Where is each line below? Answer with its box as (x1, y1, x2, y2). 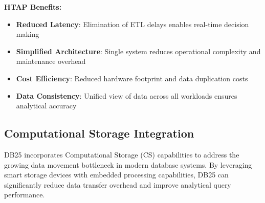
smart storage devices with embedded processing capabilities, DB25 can (4, 169, 229, 180)
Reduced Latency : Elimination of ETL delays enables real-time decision (16, 18, 249, 29)
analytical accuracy (16, 100, 77, 111)
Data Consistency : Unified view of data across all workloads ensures (16, 90, 237, 101)
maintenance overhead (16, 56, 86, 66)
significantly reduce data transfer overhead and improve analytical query (4, 179, 231, 190)
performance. (4, 189, 45, 200)
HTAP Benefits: (4, 2, 62, 12)
